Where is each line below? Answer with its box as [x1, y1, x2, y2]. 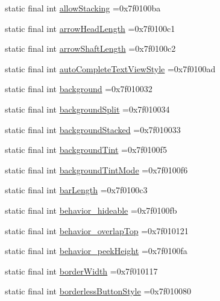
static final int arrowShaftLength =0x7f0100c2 [5, 42, 176, 55]
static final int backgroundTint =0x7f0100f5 [5, 143, 167, 156]
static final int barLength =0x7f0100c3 [5, 184, 148, 196]
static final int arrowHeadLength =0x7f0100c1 [5, 22, 175, 34]
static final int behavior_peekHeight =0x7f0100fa [5, 244, 187, 257]
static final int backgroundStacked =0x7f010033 [5, 123, 181, 135]
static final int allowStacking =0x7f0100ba [5, 2, 161, 14]
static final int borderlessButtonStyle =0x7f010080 [5, 285, 191, 297]
